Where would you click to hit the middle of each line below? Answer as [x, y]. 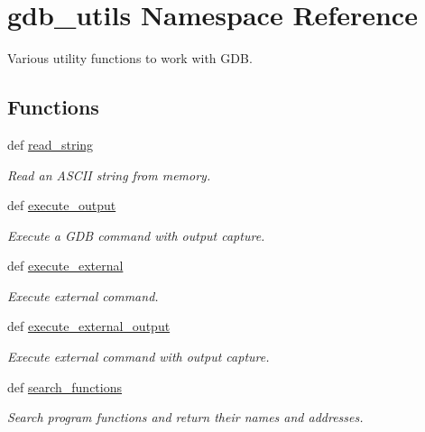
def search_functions [65, 386]
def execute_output [62, 205]
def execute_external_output [89, 326]
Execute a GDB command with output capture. [136, 235]
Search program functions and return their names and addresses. [185, 417]
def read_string [51, 144]
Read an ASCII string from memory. [109, 175]
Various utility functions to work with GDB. [130, 58]
